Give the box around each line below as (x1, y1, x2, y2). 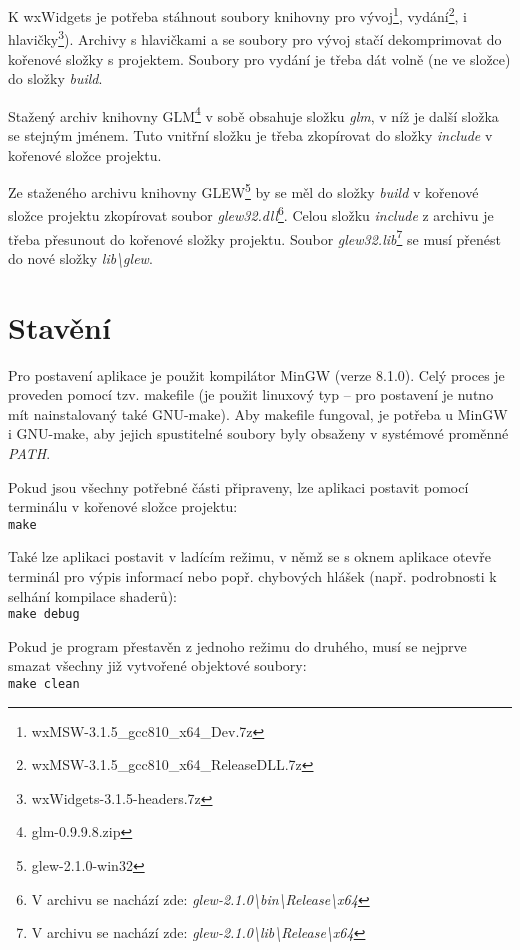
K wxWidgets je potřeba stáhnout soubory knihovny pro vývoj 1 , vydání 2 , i (8, 3, 467, 26)
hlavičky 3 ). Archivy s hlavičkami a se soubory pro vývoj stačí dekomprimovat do (8, 26, 502, 49)
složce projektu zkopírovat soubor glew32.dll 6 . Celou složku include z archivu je (8, 202, 494, 226)
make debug (8, 607, 80, 622)
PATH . (8, 442, 51, 463)
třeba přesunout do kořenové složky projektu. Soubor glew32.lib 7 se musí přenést (8, 225, 501, 249)
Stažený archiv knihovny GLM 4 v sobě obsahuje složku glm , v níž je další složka (8, 102, 499, 126)
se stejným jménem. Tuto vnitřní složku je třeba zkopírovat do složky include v (8, 124, 493, 145)
